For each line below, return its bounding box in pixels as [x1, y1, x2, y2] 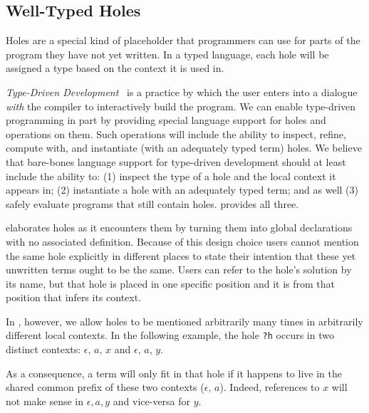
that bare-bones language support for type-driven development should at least [6, 154, 346, 169]
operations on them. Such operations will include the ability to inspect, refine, [6, 126, 346, 141]
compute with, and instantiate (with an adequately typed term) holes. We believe [6, 140, 362, 155]
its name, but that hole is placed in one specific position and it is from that [6, 276, 336, 291]
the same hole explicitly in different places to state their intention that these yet [6, 248, 356, 263]
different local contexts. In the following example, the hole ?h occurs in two [6, 328, 334, 343]
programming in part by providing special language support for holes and [6, 113, 326, 127]
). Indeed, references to [219, 380, 320, 394]
